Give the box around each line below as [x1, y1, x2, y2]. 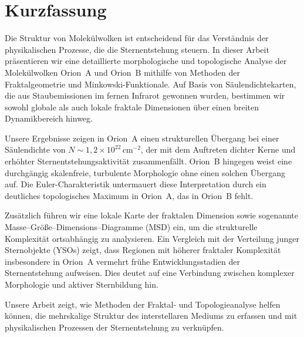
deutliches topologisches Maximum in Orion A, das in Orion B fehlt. [5, 189, 254, 201]
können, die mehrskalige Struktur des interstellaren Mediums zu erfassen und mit [5, 309, 298, 322]
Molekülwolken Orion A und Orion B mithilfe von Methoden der [5, 66, 240, 78]
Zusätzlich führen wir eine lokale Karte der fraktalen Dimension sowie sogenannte [5, 209, 299, 221]
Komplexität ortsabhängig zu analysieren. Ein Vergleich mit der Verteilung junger [5, 232, 299, 244]
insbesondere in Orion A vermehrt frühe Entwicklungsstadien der [5, 255, 240, 267]
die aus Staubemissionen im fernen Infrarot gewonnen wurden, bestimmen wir [5, 89, 285, 102]
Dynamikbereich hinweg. [5, 112, 93, 124]
